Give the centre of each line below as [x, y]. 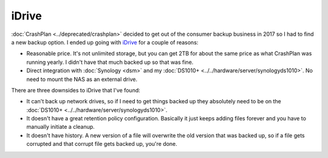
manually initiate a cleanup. [61, 127]
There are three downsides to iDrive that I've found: [76, 90]
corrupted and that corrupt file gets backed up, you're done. [102, 144]
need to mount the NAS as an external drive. [82, 79]
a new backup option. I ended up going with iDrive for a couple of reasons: [105, 42]
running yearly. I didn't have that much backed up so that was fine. [110, 62]
